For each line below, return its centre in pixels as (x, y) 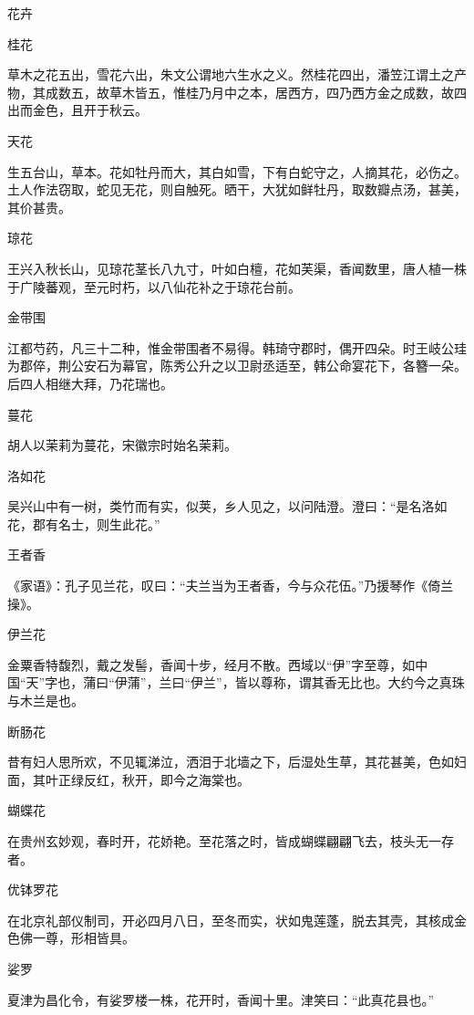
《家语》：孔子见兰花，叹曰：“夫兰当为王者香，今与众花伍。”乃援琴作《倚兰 (231, 586)
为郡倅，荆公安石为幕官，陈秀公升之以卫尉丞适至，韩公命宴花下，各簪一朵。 (237, 366)
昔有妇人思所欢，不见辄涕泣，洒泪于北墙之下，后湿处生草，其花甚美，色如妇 (237, 762)
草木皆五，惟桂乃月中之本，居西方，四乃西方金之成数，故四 (288, 92)
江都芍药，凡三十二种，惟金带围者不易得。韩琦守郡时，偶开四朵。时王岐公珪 (237, 347)
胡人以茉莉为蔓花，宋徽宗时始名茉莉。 (122, 445)
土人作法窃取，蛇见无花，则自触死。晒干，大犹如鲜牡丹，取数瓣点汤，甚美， (237, 189)
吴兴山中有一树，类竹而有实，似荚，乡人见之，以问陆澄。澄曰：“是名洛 (221, 506)
